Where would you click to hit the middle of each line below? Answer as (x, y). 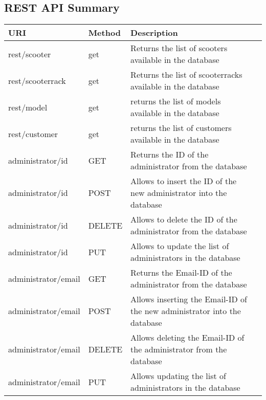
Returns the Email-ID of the (181, 273)
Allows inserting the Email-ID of (189, 299)
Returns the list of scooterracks (186, 75)
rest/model (28, 107)
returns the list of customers (181, 128)
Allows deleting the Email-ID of (187, 338)
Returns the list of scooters (179, 48)
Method (104, 33)
